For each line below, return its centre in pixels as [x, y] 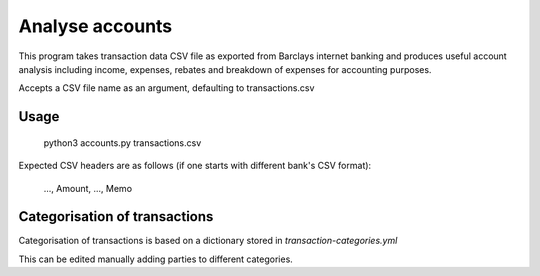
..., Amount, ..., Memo [88, 188]
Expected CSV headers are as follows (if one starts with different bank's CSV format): [195, 166]
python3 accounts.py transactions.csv [122, 142]
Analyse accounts [95, 26]
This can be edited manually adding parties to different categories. [156, 259]
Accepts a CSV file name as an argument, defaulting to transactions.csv [166, 88]
